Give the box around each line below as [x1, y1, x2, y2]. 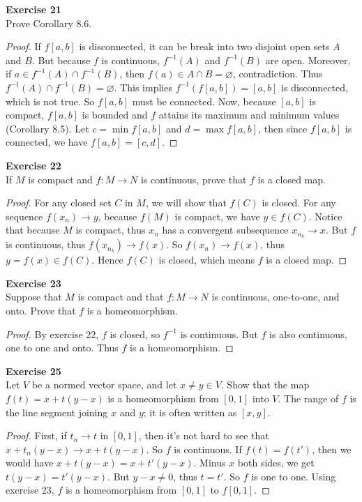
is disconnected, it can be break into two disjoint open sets [79, 39, 330, 54]
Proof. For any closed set [6, 195, 112, 210]
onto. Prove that [6, 303, 76, 317]
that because [6, 222, 60, 237]
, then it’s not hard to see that [138, 428, 269, 443]
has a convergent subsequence [162, 222, 289, 237]
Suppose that [6, 289, 62, 304]
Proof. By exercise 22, [6, 326, 99, 341]
